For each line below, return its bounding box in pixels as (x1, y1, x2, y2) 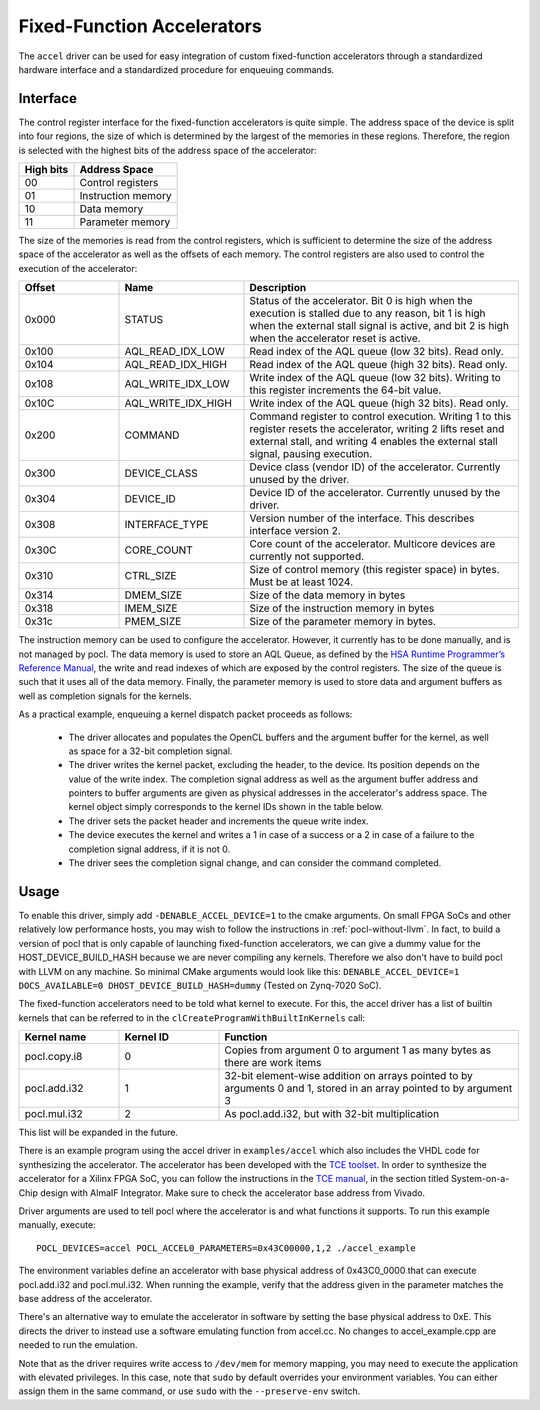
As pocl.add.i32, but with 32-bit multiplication (224, 1107, 440, 1121)
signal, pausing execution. (249, 447, 373, 461)
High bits (24, 163, 69, 177)
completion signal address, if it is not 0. (68, 843, 230, 855)
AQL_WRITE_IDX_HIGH (124, 396, 232, 410)
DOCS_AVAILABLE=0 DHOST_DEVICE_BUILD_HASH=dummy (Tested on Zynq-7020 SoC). (18, 979, 382, 991)
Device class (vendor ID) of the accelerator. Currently (249, 460, 501, 474)
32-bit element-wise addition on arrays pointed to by (224, 1069, 474, 1083)
